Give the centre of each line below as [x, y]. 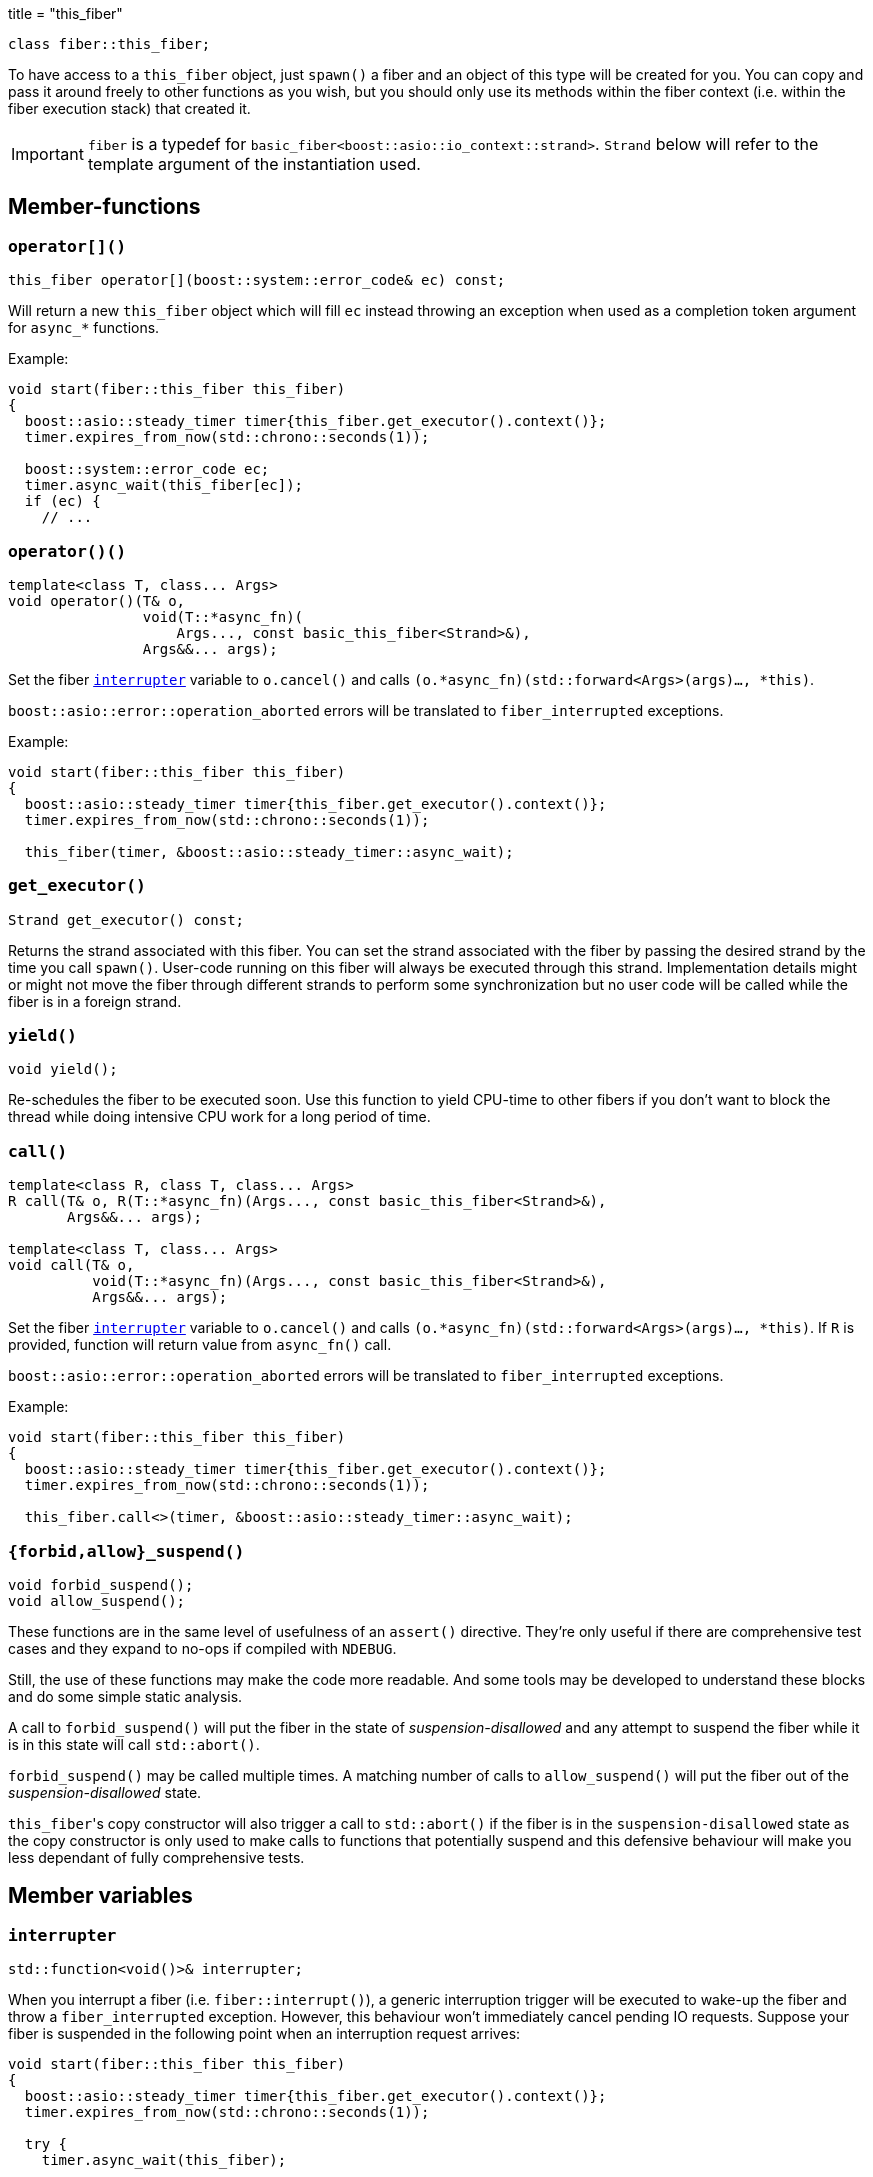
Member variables [100, 1896]
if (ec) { [62, 501]
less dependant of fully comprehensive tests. [156, 1857]
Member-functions [104, 207]
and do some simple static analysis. [125, 1696]
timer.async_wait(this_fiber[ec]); [164, 485]
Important [47, 154]
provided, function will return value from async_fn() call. [200, 1345]
